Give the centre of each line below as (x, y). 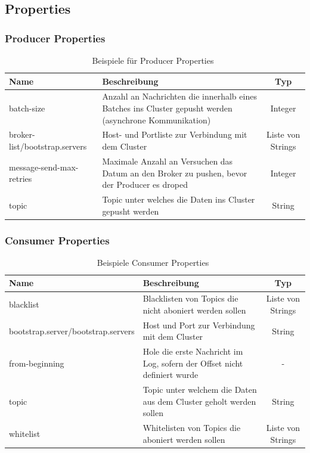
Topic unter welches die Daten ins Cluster (179, 199)
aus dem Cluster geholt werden (199, 401)
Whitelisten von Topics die (192, 428)
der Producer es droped (145, 184)
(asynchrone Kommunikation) (156, 120)
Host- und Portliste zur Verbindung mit (175, 134)
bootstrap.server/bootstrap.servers (72, 331)
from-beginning (37, 363)
